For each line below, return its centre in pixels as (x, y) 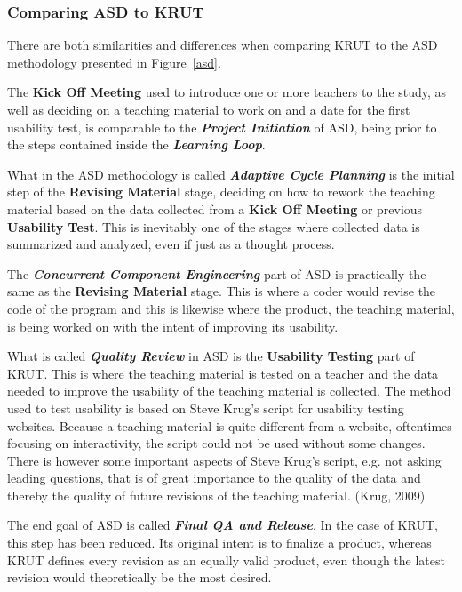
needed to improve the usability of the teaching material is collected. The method (229, 391)
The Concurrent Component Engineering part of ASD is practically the (217, 273)
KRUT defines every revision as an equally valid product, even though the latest (226, 560)
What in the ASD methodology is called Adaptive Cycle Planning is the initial (231, 174)
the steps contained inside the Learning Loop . (136, 144)
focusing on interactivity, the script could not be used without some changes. (216, 443)
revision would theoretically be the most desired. (139, 577)
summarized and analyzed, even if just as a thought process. (171, 244)
